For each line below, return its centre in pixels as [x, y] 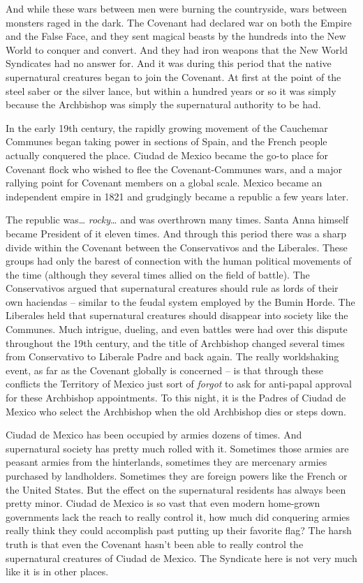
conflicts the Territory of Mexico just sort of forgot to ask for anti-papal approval [179, 384]
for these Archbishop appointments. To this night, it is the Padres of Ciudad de [176, 398]
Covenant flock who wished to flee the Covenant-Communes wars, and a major [174, 169]
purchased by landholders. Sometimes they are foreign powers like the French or [177, 475]
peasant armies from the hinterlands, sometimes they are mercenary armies [166, 462]
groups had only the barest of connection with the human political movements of [179, 261]
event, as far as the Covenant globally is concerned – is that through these [165, 370]
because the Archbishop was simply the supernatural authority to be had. [163, 104]
